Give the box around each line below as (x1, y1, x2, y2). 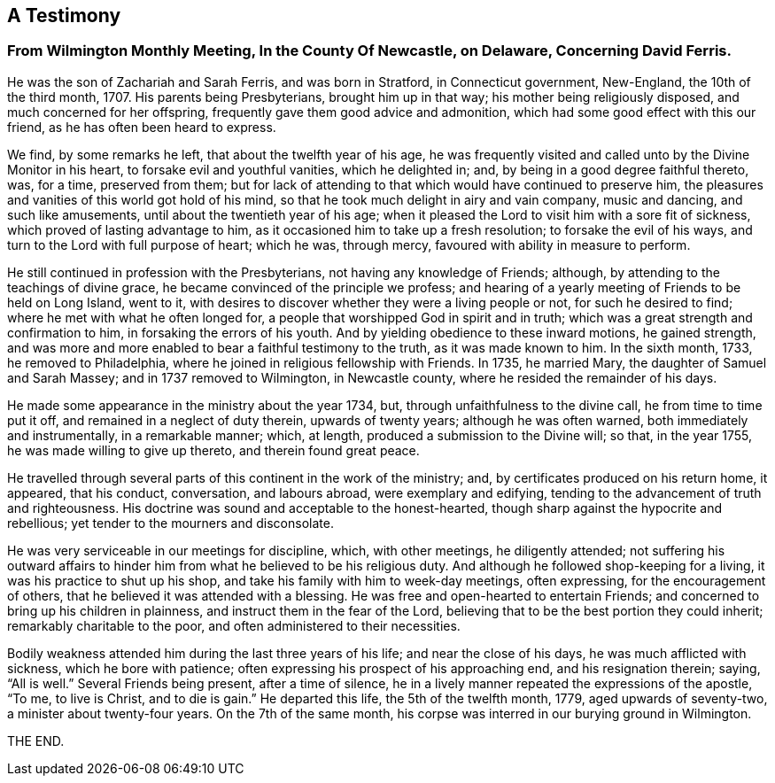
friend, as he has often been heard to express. (7, 119, 276, 135)
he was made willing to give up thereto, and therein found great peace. (7, 442, 420, 458)
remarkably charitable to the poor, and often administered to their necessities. (7, 617, 461, 633)
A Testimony (7, 4, 121, 27)
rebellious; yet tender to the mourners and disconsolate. (7, 515, 334, 531)
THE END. (7, 733, 65, 748)
